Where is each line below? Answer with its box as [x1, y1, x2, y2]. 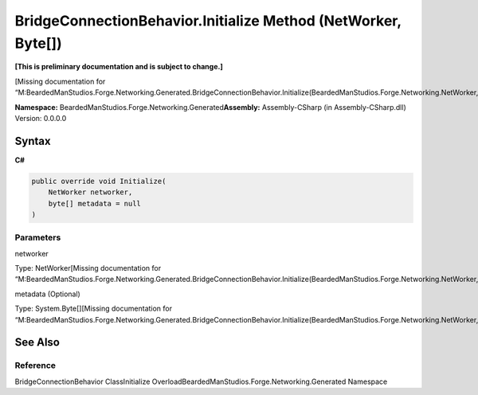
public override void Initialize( [31, 176, 167, 186]
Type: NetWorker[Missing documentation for [14, 264, 162, 273]
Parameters [14, 232, 61, 243]
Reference [14, 360, 56, 371]
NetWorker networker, [48, 188, 133, 197]
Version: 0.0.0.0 [14, 113, 67, 123]
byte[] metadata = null [48, 199, 141, 208]
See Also [14, 335, 60, 350]
